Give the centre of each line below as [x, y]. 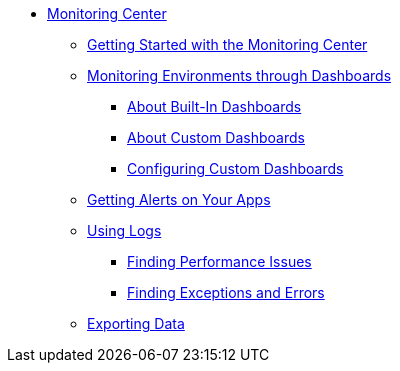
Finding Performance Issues [219, 261]
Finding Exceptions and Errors [226, 292]
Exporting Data [136, 323]
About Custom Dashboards [216, 137]
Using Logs [124, 230]
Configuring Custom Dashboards [235, 168]
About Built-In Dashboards [214, 106]
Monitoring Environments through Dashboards [239, 75]
